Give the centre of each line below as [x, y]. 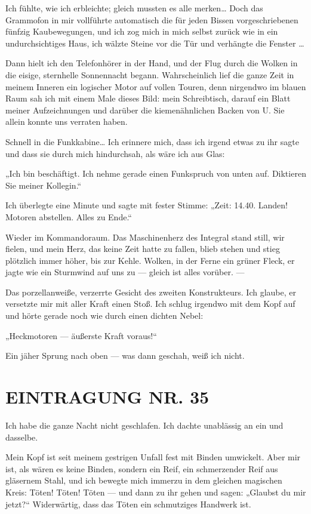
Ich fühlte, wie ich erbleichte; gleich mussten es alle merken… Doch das [134, 8]
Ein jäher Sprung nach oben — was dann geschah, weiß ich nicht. [125, 356]
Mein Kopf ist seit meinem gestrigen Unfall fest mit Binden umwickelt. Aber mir [153, 457]
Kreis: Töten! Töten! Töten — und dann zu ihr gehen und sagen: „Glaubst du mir [156, 492]
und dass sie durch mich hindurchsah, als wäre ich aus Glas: [115, 153]
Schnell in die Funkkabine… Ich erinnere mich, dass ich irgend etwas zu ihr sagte [152, 141]
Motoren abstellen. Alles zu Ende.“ [69, 216]
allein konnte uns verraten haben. [67, 121]
